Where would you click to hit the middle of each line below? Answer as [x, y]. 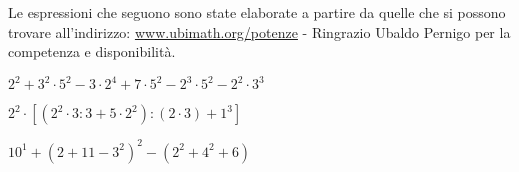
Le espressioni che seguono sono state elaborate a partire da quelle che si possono [257, 12]
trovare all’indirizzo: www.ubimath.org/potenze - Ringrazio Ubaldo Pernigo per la [259, 31]
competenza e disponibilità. [92, 51]
